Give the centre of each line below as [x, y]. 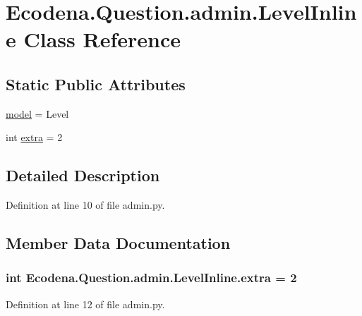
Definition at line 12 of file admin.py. [85, 304]
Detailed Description [83, 175]
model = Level [37, 113]
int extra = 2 [34, 137]
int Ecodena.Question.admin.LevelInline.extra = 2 [151, 278]
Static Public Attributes [96, 84]
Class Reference [102, 39]
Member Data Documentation [118, 243]
